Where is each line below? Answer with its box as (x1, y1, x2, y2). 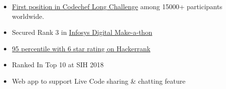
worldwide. (12, 11, 44, 21)
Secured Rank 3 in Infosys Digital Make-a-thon (12, 27, 153, 37)
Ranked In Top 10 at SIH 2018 (12, 59, 104, 70)
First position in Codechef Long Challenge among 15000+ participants (12, 1, 223, 11)
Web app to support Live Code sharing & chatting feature (12, 75, 186, 86)
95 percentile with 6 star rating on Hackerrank (12, 43, 151, 53)
